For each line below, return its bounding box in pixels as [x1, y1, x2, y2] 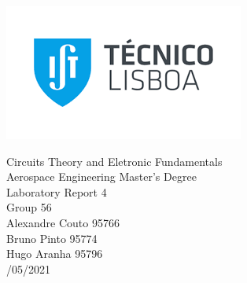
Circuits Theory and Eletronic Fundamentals [6, 153, 223, 169]
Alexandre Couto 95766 [6, 214, 120, 230]
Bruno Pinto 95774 [6, 230, 98, 246]
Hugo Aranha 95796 [6, 245, 103, 262]
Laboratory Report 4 [6, 183, 107, 200]
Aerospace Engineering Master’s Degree [6, 168, 197, 185]
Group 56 [6, 199, 52, 215]
